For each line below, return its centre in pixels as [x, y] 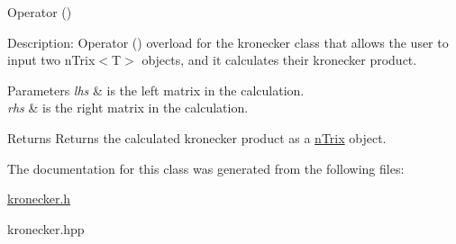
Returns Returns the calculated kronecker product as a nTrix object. [197, 137]
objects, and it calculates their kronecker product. [279, 60]
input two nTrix [51, 60]
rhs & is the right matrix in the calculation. [128, 108]
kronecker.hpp [46, 228]
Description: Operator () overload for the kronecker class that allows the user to [228, 42]
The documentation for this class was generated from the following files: [206, 168]
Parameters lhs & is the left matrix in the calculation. [156, 90]
